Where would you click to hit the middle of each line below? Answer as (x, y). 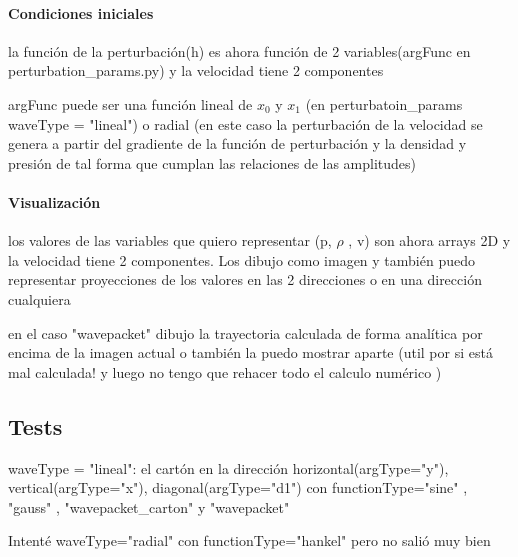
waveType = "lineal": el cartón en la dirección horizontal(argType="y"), (228, 467)
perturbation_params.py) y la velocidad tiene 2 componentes (196, 70)
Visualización (54, 201)
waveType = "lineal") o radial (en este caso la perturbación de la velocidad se (245, 123)
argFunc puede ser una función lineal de (130, 103)
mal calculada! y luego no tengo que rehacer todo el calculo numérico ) (225, 371)
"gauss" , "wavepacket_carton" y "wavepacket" (149, 506)
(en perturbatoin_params (384, 103)
